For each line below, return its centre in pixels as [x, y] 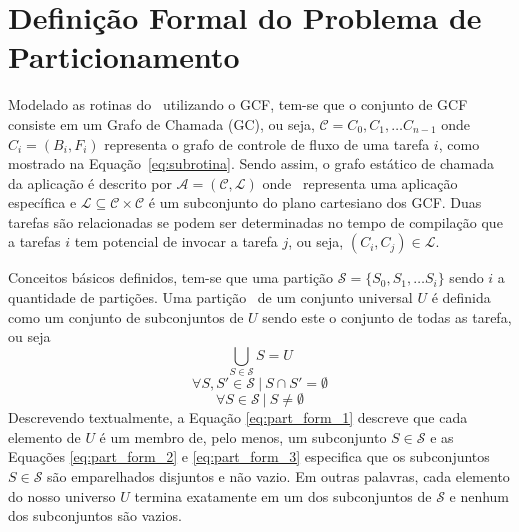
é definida [461, 297]
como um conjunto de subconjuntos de [126, 316]
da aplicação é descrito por [90, 182]
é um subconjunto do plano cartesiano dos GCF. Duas [315, 202]
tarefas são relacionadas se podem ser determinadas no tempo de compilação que [255, 221]
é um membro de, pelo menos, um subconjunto [243, 436]
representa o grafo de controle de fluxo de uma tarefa [267, 143]
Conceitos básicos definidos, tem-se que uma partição [171, 277]
